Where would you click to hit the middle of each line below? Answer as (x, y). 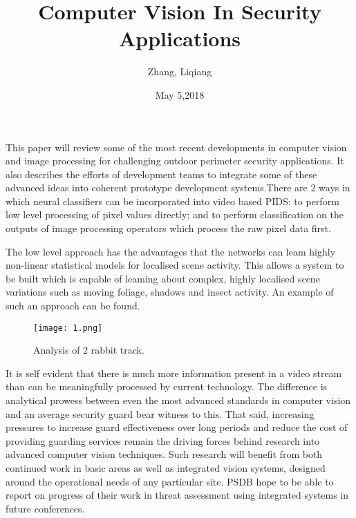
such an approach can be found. (73, 306)
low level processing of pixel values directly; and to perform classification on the (175, 214)
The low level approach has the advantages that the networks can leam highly (171, 251)
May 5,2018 (180, 94)
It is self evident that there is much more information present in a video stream (174, 373)
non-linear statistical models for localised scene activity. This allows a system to (175, 265)
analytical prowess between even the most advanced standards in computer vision (178, 400)
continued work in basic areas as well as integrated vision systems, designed (166, 468)
